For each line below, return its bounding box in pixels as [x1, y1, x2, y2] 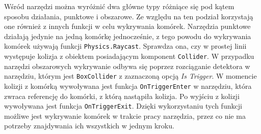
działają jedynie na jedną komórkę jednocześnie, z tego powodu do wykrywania [4, 30, 251, 41]
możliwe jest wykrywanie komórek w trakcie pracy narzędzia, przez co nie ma [4, 110, 246, 121]
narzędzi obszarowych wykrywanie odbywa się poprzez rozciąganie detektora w [4, 60, 250, 71]
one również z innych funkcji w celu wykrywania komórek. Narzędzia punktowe [4, 21, 251, 31]
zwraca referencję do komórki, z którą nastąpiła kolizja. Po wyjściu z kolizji [4, 90, 240, 101]
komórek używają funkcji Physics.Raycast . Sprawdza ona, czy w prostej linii [4, 41, 247, 51]
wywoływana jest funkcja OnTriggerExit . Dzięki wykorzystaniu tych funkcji [4, 100, 242, 111]
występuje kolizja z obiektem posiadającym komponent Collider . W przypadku [4, 51, 254, 61]
